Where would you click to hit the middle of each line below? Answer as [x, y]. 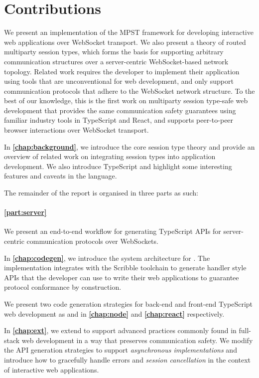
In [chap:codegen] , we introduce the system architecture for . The [107, 258]
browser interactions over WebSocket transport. [76, 130]
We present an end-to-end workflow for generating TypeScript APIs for [113, 231]
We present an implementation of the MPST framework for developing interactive [129, 32]
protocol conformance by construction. [63, 287]
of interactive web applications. [52, 369]
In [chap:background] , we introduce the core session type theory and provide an [129, 146]
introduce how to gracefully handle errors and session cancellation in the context [128, 359]
